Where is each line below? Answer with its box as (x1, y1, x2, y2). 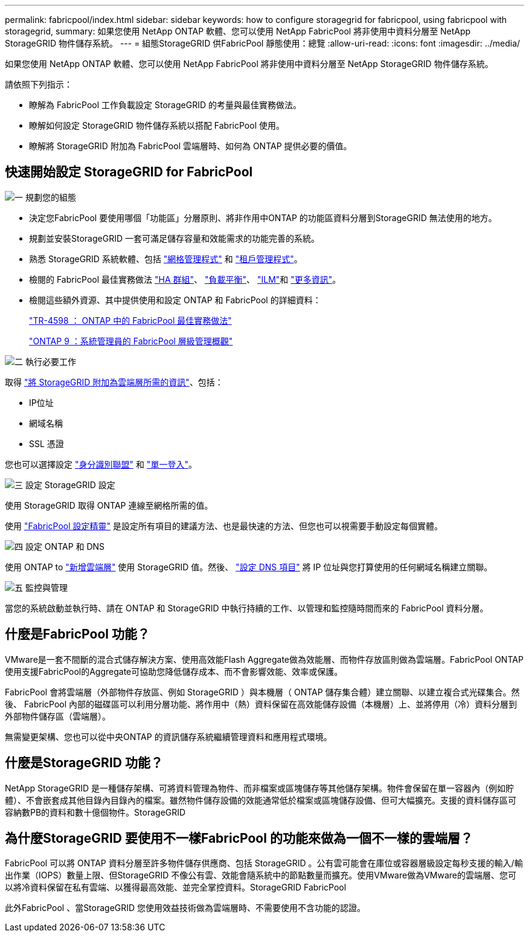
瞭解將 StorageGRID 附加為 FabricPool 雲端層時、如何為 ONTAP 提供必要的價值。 (29, 141, 352, 151)
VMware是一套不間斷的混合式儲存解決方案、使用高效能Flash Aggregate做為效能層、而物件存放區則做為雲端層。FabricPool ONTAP (5, 654, 524, 665)
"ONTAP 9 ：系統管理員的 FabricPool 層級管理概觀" (29, 335, 233, 346)
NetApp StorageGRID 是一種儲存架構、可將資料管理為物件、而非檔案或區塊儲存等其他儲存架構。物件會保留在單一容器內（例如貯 (5, 782, 514, 793)
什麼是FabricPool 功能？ (5, 626, 150, 642)
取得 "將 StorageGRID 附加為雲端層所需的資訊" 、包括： (5, 376, 223, 387)
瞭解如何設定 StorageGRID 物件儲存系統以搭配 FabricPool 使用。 (29, 120, 284, 130)
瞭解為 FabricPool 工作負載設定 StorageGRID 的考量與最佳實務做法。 (29, 100, 301, 110)
